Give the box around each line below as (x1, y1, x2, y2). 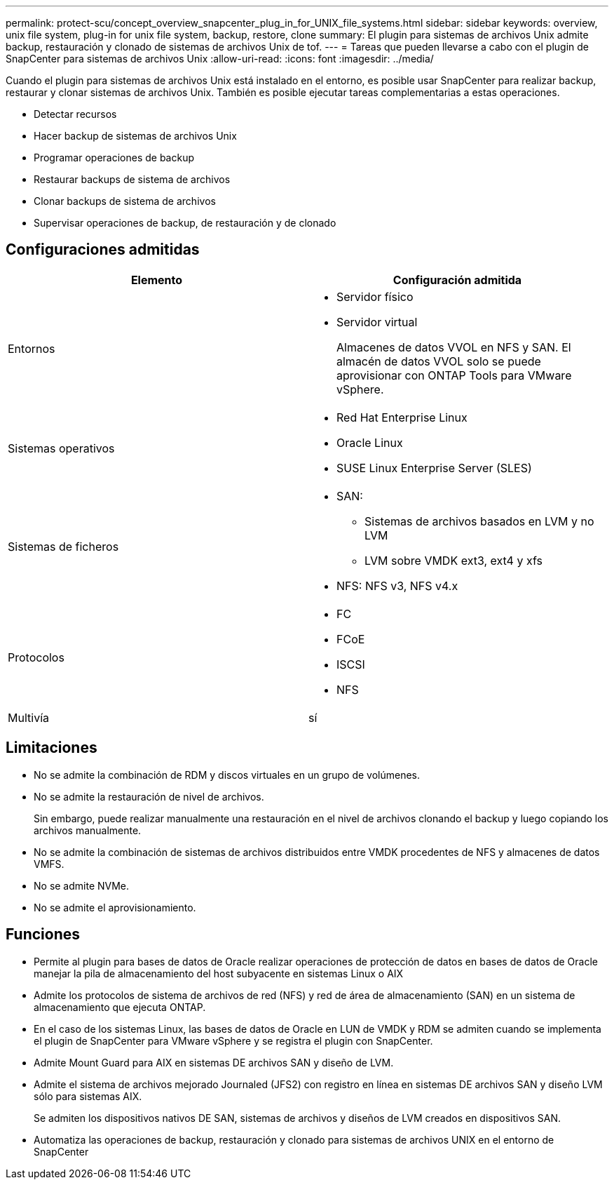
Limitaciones (6, 739, 97, 757)
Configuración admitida (393, 272, 522, 287)
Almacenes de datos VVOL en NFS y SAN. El (336, 340, 571, 354)
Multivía (8, 710, 49, 725)
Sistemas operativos (8, 441, 115, 455)
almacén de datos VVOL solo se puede (336, 354, 541, 368)
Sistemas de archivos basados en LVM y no (364, 514, 594, 528)
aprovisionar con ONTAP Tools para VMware (336, 368, 572, 382)
